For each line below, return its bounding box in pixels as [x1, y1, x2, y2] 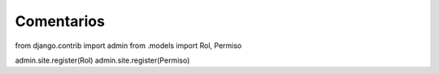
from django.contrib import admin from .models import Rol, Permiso [15, 41, 242, 50]
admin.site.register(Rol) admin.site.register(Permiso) [15, 55, 190, 65]
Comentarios [15, 12, 106, 30]
